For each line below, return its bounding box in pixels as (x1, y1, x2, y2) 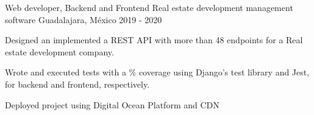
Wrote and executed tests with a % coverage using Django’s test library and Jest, (5, 66, 310, 78)
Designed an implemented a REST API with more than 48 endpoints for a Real (5, 33, 303, 46)
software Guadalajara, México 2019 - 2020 (5, 13, 162, 26)
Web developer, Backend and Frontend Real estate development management (5, 1, 293, 13)
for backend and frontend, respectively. (5, 77, 150, 90)
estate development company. (5, 45, 114, 58)
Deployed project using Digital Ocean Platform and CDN (5, 98, 219, 111)
